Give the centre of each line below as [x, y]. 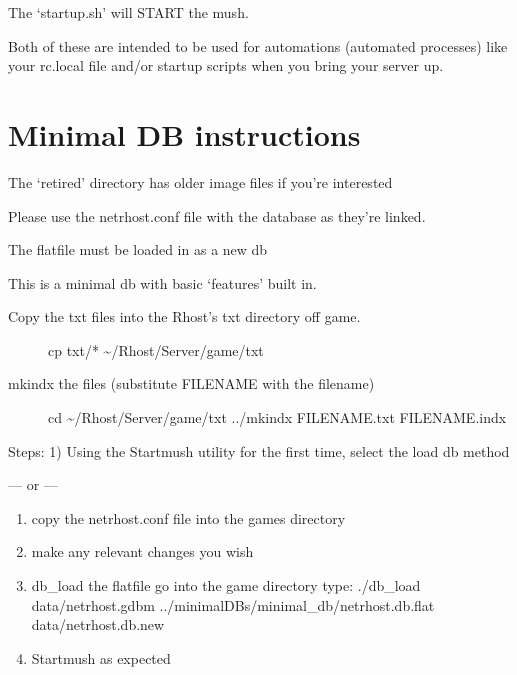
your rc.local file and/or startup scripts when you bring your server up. [226, 65]
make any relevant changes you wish [142, 551]
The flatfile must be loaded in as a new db [138, 249]
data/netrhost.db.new [98, 624]
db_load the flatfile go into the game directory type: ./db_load [226, 585]
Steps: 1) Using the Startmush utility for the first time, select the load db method [259, 450]
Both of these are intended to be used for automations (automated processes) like [258, 45]
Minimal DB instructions [184, 133]
